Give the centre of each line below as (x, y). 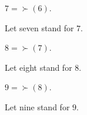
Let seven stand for (39, 27)
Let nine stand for (37, 106)
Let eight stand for (39, 67)
